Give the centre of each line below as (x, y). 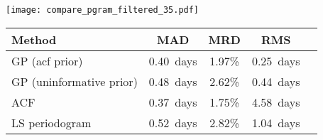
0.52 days (173, 122)
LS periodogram (51, 122)
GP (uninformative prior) (75, 81)
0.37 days (173, 102)
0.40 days (173, 60)
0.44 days (276, 81)
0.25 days (276, 60)
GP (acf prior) (47, 60)
